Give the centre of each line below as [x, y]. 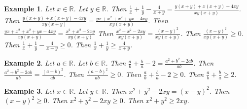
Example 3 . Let [29, 91]
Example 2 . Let [29, 63]
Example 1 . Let [29, 9]
